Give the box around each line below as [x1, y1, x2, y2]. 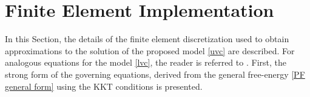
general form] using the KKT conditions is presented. [5, 80, 203, 92]
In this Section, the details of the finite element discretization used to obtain [5, 33, 289, 45]
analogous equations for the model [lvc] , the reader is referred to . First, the [5, 56, 286, 69]
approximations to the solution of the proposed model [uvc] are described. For [5, 44, 295, 57]
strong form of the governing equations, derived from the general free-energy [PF [5, 67, 305, 80]
